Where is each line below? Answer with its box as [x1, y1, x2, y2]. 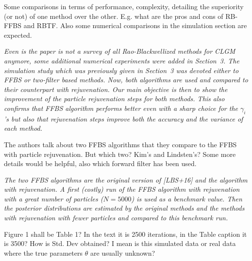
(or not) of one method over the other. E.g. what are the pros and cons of [4, 11, 223, 21]
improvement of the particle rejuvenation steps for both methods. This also [4, 93, 225, 104]
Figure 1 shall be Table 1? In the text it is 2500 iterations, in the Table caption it [4, 229, 247, 239]
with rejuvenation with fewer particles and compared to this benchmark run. [4, 213, 228, 223]
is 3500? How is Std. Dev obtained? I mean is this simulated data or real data [4, 238, 236, 248]
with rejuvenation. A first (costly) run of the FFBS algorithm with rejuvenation [4, 184, 240, 194]
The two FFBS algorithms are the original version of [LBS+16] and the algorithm [4, 174, 248, 184]
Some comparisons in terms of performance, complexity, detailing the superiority [4, 1, 244, 11]
